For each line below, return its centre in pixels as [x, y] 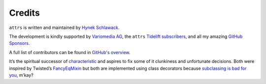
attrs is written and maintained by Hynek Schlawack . [64, 28]
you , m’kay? [21, 75]
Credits [25, 13]
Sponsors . [19, 43]
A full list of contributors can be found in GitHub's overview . [70, 52]
